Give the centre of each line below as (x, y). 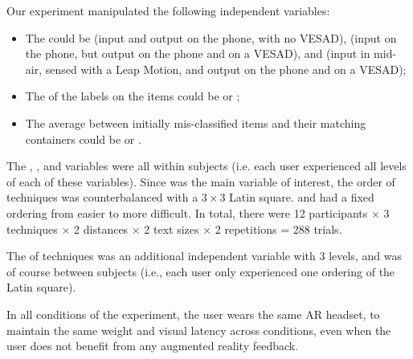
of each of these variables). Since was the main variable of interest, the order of (201, 181)
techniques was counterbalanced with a (102, 197)
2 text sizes (172, 228)
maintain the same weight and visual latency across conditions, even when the (199, 330)
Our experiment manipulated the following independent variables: (168, 10)
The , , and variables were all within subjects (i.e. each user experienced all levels (206, 166)
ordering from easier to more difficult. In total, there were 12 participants (187, 212)
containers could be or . (83, 139)
